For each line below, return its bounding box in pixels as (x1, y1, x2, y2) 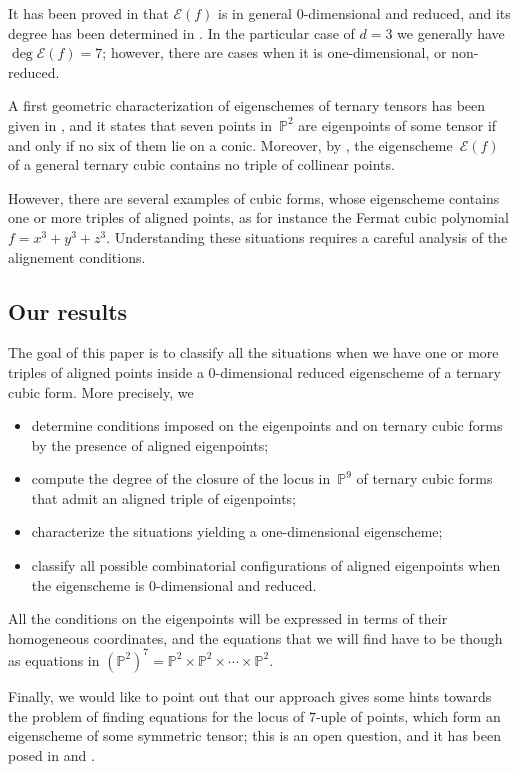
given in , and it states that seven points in (8, 114, 272, 135)
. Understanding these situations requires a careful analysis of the (106, 226, 508, 247)
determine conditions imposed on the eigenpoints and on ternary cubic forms (31, 415, 503, 436)
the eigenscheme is (31, 574, 145, 595)
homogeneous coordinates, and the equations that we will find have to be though (8, 627, 503, 648)
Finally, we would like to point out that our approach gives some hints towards (8, 685, 492, 706)
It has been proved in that (8, 3, 169, 23)
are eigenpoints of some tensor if (298, 114, 497, 135)
